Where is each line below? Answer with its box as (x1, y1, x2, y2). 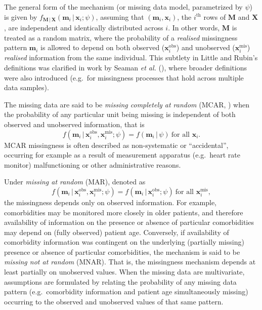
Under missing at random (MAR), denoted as (4, 176, 146, 187)
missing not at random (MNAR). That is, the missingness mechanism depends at (4, 256, 256, 267)
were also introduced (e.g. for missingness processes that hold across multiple (4, 72, 244, 83)
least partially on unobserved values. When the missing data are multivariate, (4, 266, 245, 277)
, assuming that (96, 11, 144, 22)
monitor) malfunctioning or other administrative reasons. (4, 159, 181, 170)
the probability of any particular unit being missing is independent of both (4, 109, 236, 120)
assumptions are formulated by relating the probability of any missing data (4, 276, 237, 287)
